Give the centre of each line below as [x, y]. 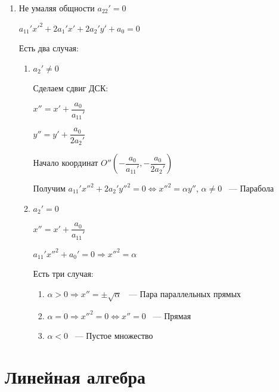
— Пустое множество [114, 336]
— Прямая [172, 315]
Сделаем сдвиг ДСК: [71, 88]
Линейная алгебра [75, 377]
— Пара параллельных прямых [185, 293]
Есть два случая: [49, 48]
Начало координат [66, 162]
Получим [49, 188]
